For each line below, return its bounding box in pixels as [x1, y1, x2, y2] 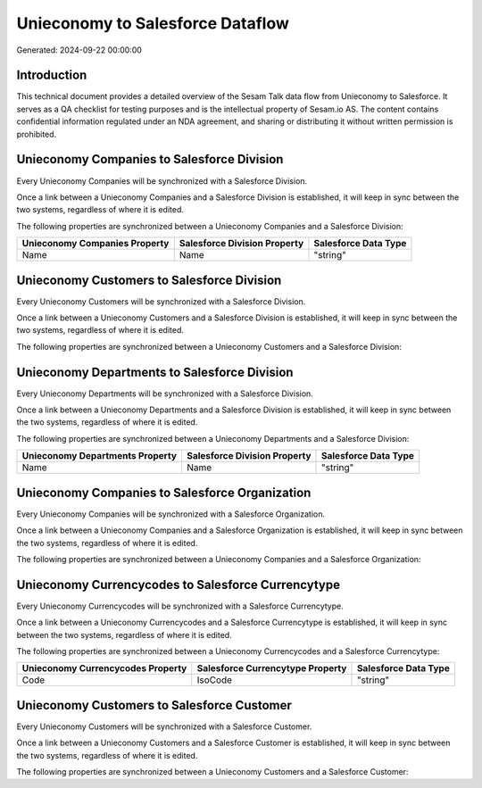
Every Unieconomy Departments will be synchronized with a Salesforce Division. [16, 388, 314, 399]
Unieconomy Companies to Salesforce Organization [16, 485, 312, 500]
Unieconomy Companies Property [21, 237, 170, 250]
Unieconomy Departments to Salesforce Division [16, 364, 294, 379]
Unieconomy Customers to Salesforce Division [16, 272, 282, 287]
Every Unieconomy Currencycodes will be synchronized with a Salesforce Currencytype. [16, 601, 344, 611]
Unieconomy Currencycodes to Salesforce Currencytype [16, 576, 341, 593]
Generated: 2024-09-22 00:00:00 [16, 45, 143, 55]
